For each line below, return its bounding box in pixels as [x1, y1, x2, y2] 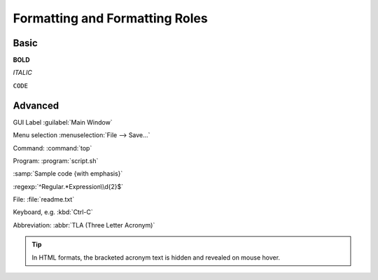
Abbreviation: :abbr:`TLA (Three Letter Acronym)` [13, 220, 155, 229]
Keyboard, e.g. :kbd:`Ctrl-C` [13, 208, 94, 216]
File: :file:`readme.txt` [13, 195, 75, 204]
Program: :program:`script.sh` [13, 156, 99, 164]
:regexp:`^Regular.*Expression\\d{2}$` [13, 182, 124, 190]
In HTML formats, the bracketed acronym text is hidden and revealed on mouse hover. [31, 253, 280, 262]
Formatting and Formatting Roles [13, 10, 208, 26]
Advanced [13, 99, 59, 111]
